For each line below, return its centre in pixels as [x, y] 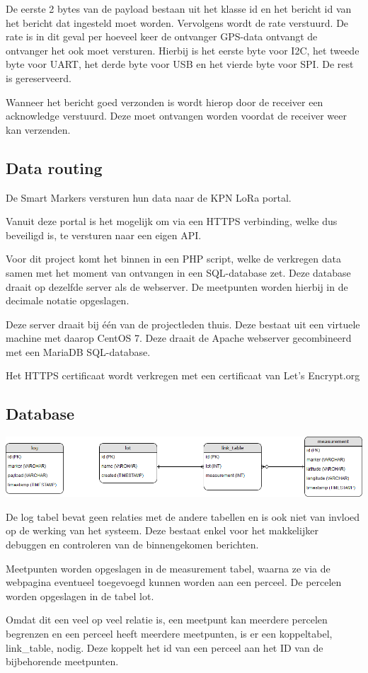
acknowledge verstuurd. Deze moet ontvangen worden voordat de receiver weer [176, 116]
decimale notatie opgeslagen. [68, 300]
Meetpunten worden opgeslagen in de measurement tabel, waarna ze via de [168, 568]
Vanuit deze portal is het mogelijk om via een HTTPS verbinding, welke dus [172, 221]
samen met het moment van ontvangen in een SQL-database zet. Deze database [178, 272]
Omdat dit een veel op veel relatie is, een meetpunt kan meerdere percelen [167, 620]
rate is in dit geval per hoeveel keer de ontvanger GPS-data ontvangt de [162, 36]
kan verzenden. [38, 129]
